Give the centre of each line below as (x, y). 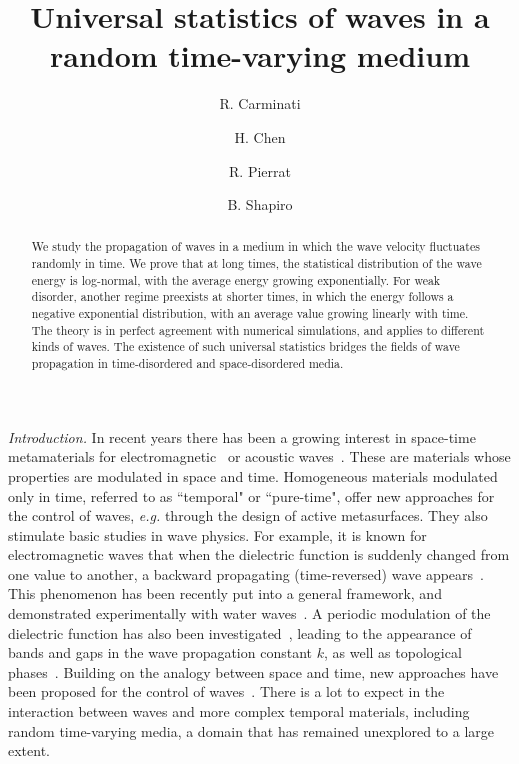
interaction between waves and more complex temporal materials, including (239, 711)
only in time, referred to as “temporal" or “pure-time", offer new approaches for (251, 495)
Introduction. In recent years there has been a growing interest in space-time (242, 436)
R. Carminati (260, 103)
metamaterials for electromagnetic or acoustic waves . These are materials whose (259, 456)
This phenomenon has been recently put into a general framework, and (225, 593)
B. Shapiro (260, 204)
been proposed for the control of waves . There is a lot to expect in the (226, 691)
